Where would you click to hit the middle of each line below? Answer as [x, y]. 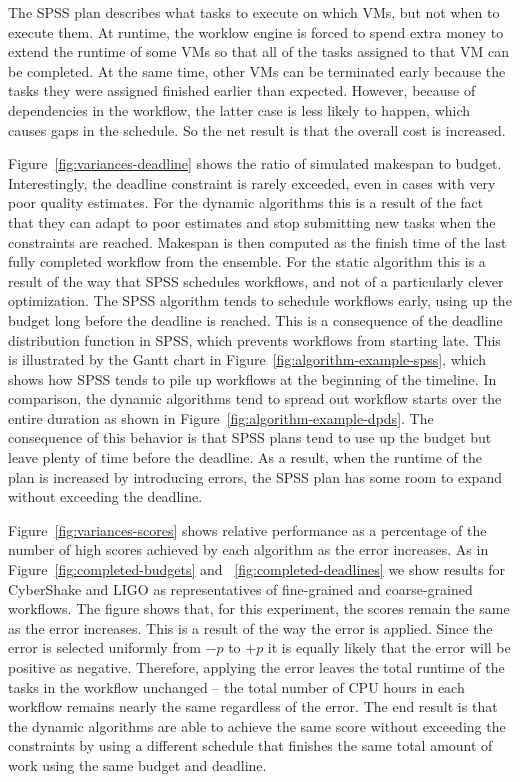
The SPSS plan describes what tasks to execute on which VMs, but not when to [254, 12]
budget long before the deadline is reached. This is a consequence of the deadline [255, 319]
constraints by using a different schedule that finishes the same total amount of [250, 745]
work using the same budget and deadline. [137, 764]
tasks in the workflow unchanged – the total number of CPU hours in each [236, 686]
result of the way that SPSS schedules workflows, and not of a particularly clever [256, 280]
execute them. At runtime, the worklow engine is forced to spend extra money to [256, 31]
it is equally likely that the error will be [389, 647]
